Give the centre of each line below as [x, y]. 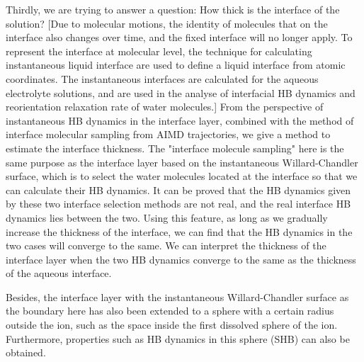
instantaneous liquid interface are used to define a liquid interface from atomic [176, 65]
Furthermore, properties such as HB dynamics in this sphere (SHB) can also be [178, 338]
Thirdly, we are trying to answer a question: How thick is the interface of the [173, 9]
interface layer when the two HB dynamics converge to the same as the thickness [181, 259]
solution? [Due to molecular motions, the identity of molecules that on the [167, 23]
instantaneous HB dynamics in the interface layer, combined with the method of [180, 120]
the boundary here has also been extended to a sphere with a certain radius [170, 311]
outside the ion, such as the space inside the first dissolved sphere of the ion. [172, 325]
